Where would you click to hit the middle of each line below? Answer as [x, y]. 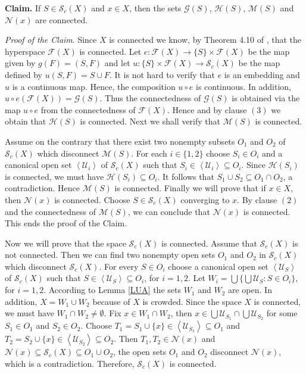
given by [20, 63]
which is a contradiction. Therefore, [70, 363]
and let [117, 63]
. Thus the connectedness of [150, 98]
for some [282, 313]
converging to [205, 199]
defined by [24, 74]
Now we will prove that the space [65, 243]
